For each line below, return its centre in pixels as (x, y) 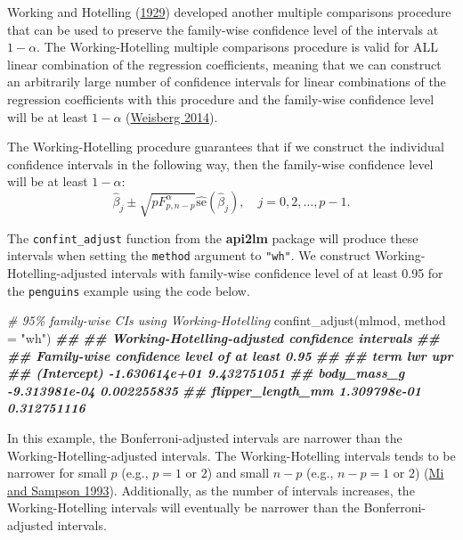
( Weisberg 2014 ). (172, 116)
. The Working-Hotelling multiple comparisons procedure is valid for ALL (237, 47)
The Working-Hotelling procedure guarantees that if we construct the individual (226, 147)
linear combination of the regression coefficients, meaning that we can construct (224, 64)
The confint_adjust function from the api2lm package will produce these (213, 237)
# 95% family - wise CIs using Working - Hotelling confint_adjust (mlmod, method (227, 320)
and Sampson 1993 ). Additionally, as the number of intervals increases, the (211, 490)
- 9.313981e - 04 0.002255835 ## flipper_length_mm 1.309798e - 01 (214, 390)
